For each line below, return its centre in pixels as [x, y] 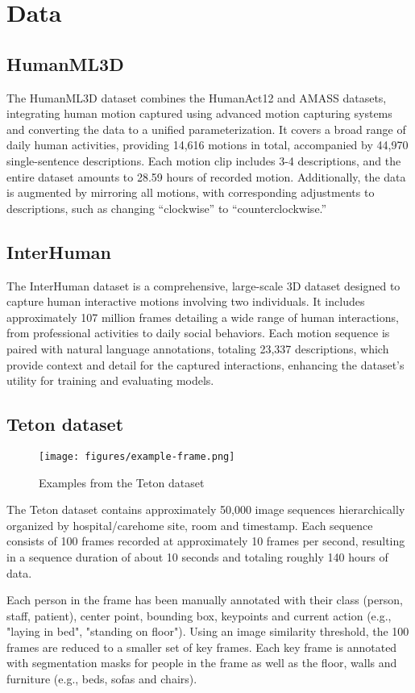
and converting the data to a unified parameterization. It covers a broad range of [206, 129]
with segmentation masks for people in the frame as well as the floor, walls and [202, 663]
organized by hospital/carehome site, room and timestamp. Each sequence [190, 525]
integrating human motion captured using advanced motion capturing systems [199, 113]
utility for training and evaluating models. [110, 380]
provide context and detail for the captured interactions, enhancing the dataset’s [205, 364]
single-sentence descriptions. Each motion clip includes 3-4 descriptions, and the [204, 160]
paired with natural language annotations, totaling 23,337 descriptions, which [198, 348]
